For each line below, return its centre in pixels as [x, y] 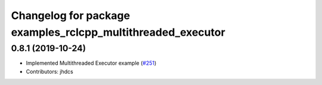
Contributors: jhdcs [50, 71]
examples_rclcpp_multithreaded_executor [118, 32]
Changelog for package [71, 15]
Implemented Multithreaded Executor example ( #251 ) [91, 63]
